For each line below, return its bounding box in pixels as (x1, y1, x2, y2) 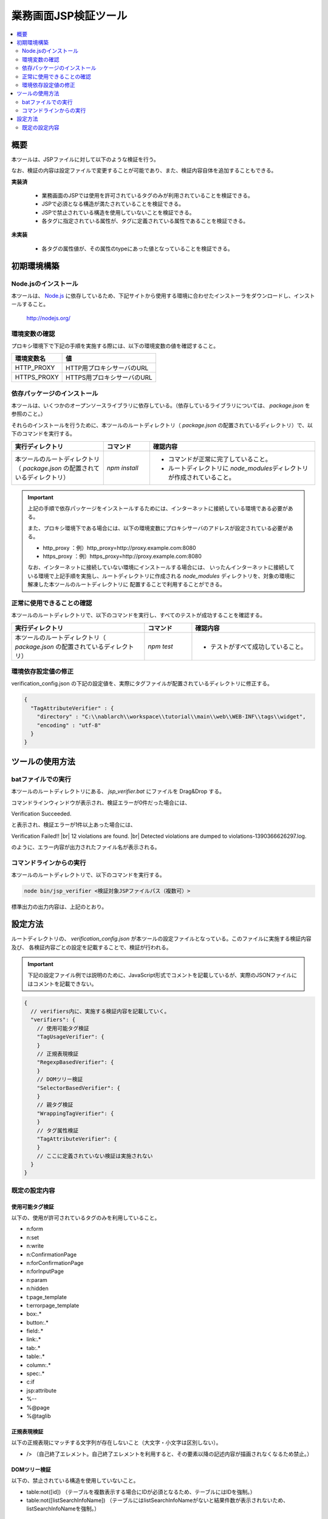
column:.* (26, 1361, 51, 1368)
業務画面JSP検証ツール (11, 9, 128, 22)
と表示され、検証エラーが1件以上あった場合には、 (11, 821, 136, 829)
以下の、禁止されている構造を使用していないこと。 (11, 1477, 139, 1484)
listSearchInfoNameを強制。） (26, 1505, 100, 1512)
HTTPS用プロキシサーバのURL (66, 374, 153, 382)
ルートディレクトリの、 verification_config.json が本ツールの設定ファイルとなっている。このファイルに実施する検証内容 (11, 935, 312, 942)
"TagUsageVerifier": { (36, 1034, 104, 1040)
